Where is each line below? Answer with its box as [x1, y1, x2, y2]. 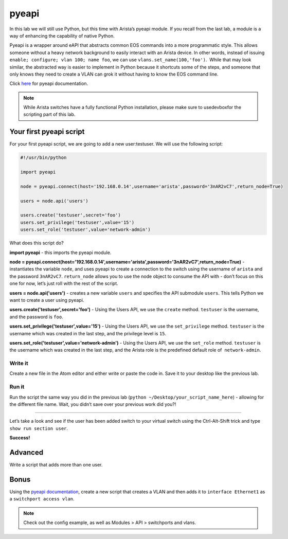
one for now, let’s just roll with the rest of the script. [9, 280, 118, 286]
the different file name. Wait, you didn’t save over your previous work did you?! [9, 401, 176, 407]
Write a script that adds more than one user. [9, 462, 103, 468]
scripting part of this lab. [23, 111, 76, 118]
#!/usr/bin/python [20, 155, 67, 160]
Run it [9, 383, 25, 390]
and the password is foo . [9, 314, 64, 320]
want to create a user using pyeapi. [9, 297, 84, 303]
